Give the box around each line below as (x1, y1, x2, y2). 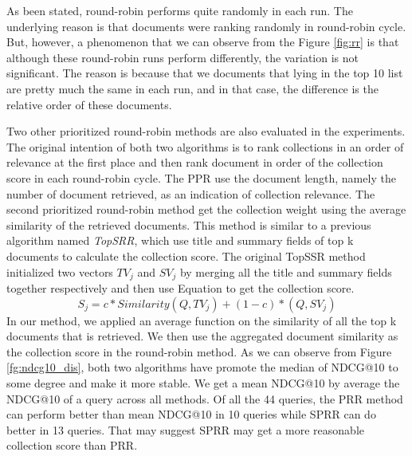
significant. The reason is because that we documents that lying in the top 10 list (6, 65, 403, 81)
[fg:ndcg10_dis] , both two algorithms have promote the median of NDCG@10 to (6, 359, 398, 375)
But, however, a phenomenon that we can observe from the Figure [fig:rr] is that (6, 33, 399, 50)
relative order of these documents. (6, 96, 172, 112)
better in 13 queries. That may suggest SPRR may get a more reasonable (6, 421, 364, 438)
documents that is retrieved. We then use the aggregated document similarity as (6, 328, 398, 344)
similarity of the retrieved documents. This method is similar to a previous (6, 216, 371, 233)
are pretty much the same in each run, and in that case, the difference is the (6, 80, 379, 96)
